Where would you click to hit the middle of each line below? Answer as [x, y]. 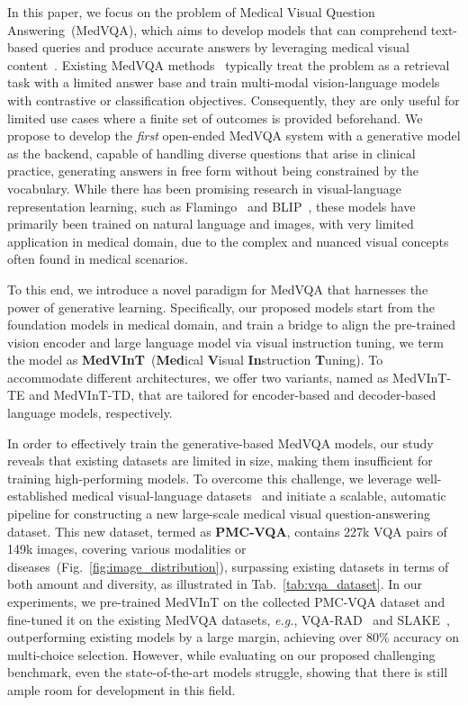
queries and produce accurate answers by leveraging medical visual [226, 47]
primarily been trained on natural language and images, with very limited [211, 224]
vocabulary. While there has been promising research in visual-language [205, 188]
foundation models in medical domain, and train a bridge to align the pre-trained [232, 325]
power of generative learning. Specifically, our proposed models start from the [221, 307]
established [38, 496]
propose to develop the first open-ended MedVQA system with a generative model [234, 136]
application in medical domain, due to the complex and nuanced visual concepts [228, 241]
